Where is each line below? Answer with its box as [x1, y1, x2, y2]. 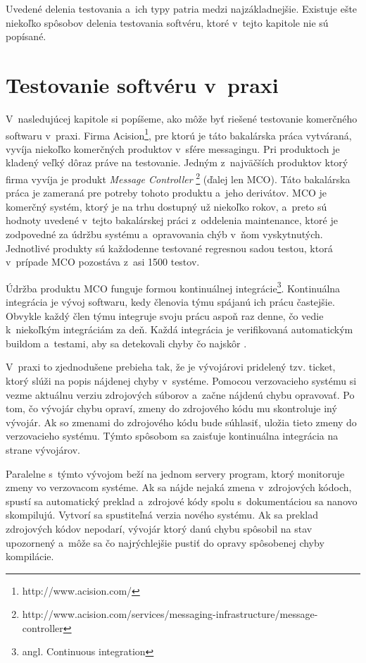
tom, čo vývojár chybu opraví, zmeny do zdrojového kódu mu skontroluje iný [6, 401, 337, 416]
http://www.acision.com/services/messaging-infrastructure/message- [22, 607, 318, 621]
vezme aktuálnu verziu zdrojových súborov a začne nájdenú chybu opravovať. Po [6, 387, 355, 402]
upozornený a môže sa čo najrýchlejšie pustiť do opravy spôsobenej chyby [6, 535, 324, 550]
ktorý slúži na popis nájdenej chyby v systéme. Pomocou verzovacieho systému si [6, 373, 357, 388]
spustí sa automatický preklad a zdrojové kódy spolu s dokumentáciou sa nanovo [6, 493, 358, 508]
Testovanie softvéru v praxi [6, 70, 279, 99]
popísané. [6, 29, 46, 44]
